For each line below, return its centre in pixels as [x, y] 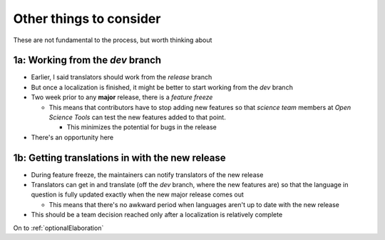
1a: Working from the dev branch [87, 60]
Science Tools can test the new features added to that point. [137, 117]
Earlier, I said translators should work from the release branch [122, 77]
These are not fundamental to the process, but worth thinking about [113, 40]
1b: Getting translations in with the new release [119, 157]
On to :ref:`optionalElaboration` [58, 228]
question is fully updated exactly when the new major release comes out [137, 195]
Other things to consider [87, 19]
